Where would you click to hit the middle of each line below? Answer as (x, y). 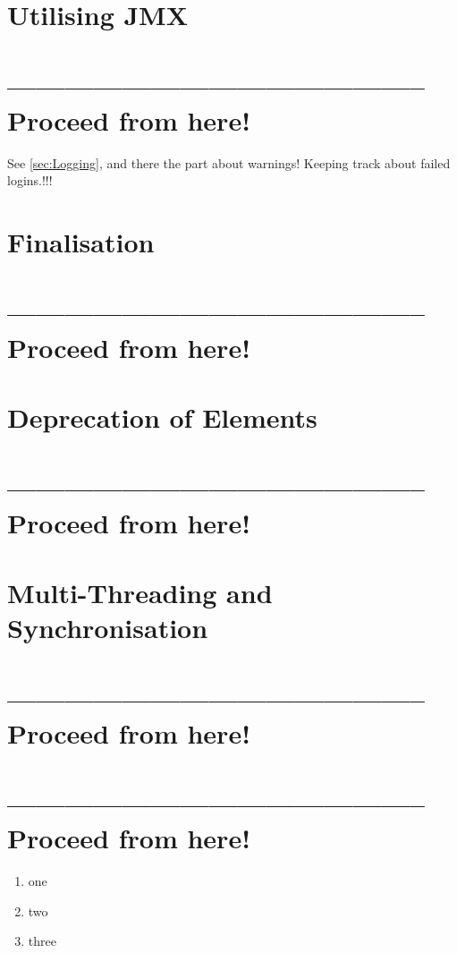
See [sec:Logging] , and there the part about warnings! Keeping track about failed (229, 162)
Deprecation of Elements (162, 417)
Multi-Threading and (140, 592)
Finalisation (81, 242)
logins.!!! (30, 180)
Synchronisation (108, 628)
